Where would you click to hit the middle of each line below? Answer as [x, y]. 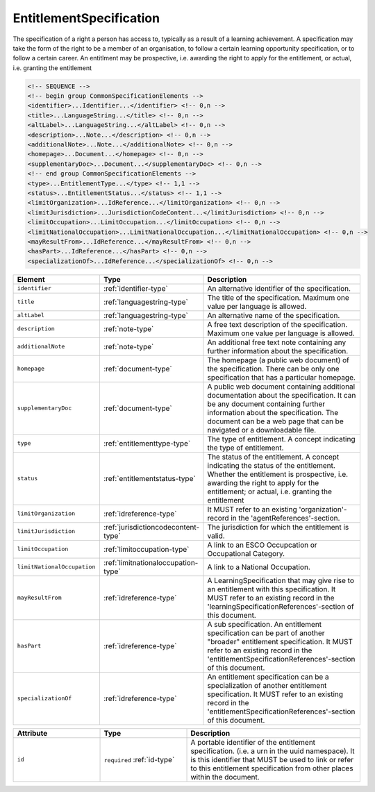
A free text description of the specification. [277, 324]
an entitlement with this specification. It [272, 589]
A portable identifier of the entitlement [253, 742]
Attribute [32, 733]
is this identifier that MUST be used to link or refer [272, 759]
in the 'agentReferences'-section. [285, 518]
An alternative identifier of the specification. [279, 288]
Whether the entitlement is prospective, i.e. [278, 474]
